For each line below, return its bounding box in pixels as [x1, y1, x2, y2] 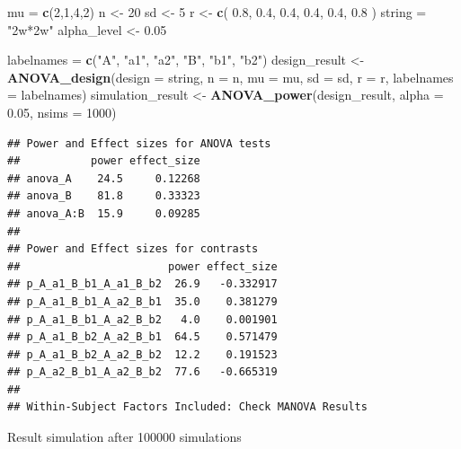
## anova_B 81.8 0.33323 [7, 189, 200, 203]
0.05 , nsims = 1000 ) [7, 102, 117, 121]
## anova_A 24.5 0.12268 [7, 172, 200, 185]
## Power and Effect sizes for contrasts [7, 242, 259, 256]
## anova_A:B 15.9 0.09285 [7, 207, 200, 220]
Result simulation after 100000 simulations [7, 427, 242, 446]
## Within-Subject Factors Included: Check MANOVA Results [7, 401, 368, 414]
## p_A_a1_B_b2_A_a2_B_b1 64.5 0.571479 [7, 330, 278, 344]
